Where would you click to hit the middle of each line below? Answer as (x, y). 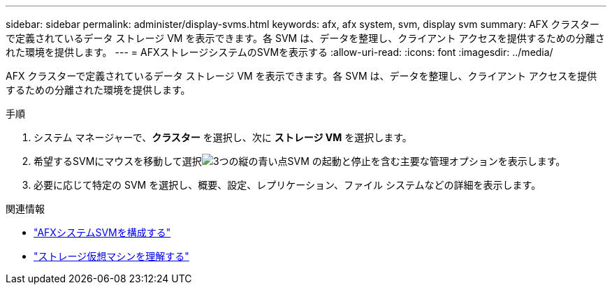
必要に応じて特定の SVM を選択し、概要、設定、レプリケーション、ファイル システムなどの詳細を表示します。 (287, 185)
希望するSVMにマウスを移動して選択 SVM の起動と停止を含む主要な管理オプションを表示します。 (300, 161)
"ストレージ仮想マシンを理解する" (111, 256)
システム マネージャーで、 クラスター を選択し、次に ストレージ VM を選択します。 (223, 137)
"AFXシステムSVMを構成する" (102, 232)
